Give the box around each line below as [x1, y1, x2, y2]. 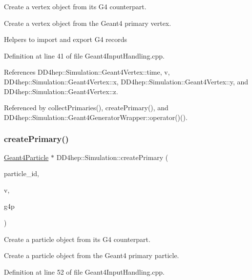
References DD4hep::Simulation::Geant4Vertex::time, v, [4, 67, 170, 77]
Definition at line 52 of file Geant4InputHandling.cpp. [4, 266, 165, 277]
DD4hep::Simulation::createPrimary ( [56, 152, 168, 162]
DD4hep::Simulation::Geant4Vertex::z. [4, 86, 118, 96]
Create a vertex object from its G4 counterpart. [4, 1, 147, 11]
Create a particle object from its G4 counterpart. [4, 234, 150, 244]
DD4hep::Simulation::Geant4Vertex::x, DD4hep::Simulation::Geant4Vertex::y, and [4, 76, 249, 86]
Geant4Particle [4, 152, 49, 162]
